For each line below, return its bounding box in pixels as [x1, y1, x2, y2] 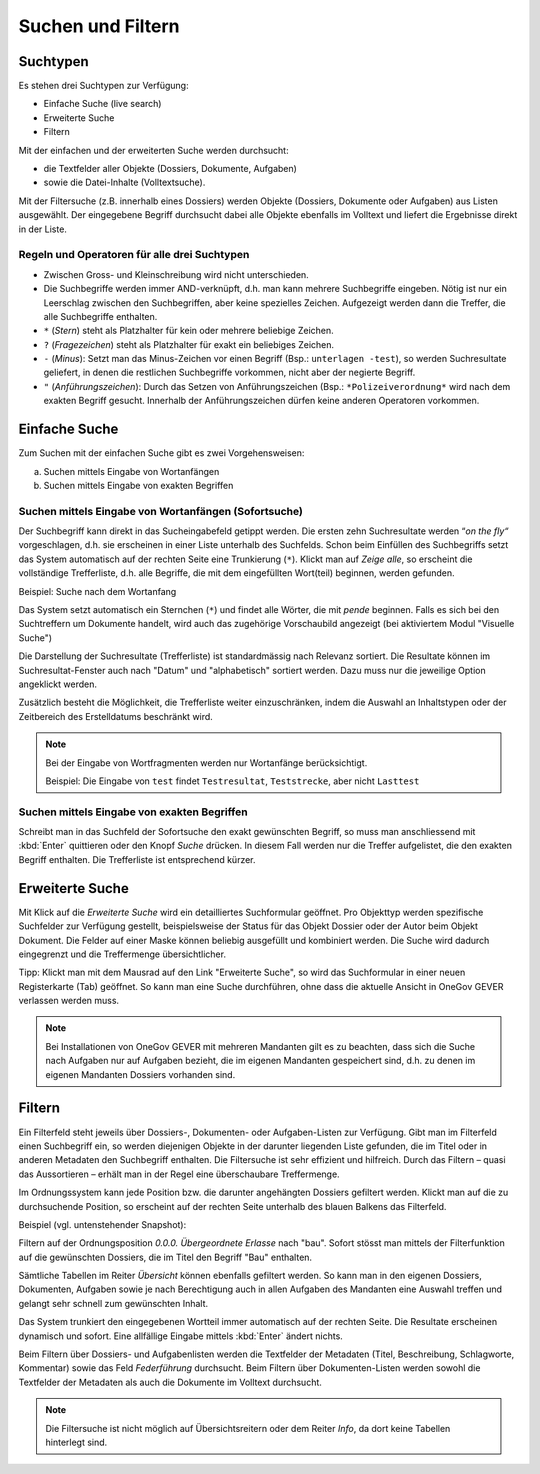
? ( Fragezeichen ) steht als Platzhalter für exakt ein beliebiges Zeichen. [43, 338, 335, 350]
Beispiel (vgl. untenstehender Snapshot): [18, 1218, 187, 1230]
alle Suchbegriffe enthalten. [43, 310, 158, 322]
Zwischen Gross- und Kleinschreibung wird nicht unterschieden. [43, 268, 309, 280]
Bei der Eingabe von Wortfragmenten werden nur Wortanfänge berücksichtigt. [45, 756, 368, 769]
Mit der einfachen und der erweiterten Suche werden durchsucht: [18, 144, 289, 156]
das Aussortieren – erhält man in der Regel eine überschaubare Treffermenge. [18, 1168, 340, 1180]
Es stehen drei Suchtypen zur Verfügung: [18, 80, 189, 92]
